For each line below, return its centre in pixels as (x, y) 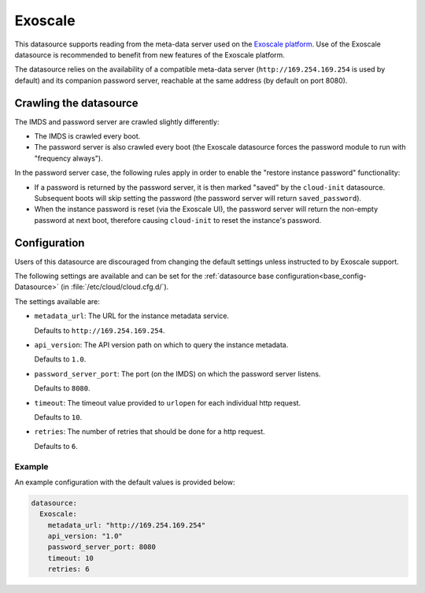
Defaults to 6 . (56, 446)
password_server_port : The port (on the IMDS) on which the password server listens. (177, 373)
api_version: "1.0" (85, 536)
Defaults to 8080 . (62, 388)
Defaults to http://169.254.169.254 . (100, 330)
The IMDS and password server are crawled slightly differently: (117, 121)
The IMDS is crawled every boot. (87, 136)
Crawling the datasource (76, 103)
